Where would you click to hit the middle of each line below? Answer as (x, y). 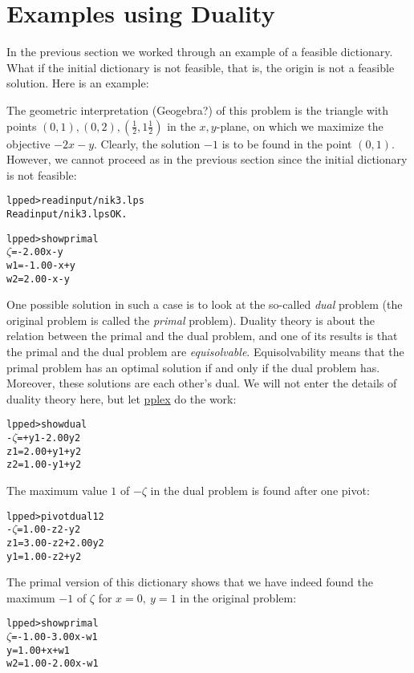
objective (28, 143)
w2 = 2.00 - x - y (38, 279)
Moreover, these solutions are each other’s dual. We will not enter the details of (202, 383)
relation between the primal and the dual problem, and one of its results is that (202, 336)
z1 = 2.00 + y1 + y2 (44, 451)
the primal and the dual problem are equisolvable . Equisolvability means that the (205, 351)
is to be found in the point (287, 143)
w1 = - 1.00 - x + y (41, 265)
